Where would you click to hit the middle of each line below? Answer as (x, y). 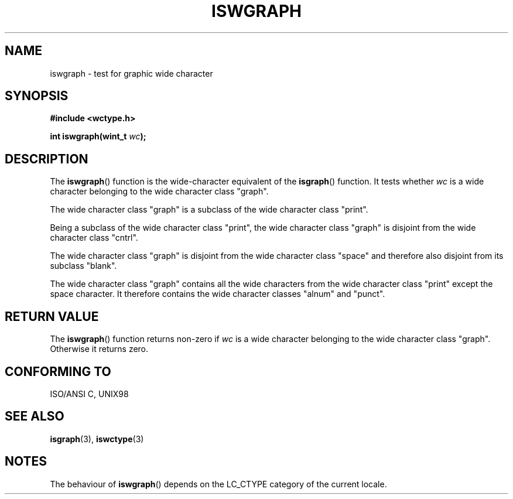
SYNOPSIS (37, 96)
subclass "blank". (83, 266)
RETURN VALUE (52, 316)
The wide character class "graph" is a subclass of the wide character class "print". (209, 210)
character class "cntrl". (94, 238)
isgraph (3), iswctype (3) (97, 439)
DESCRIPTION (47, 159)
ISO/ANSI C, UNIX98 (89, 394)
